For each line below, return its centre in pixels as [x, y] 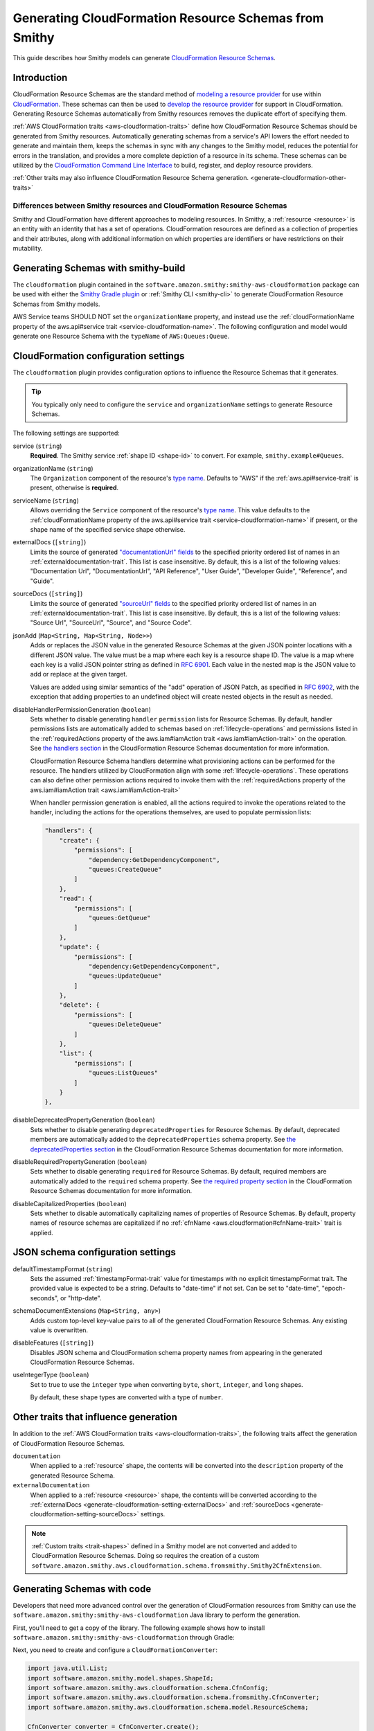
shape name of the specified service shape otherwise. [108, 529]
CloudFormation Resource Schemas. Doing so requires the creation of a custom [145, 1556]
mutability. [28, 249]
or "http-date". [81, 1298]
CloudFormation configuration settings [99, 356]
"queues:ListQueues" [123, 1073]
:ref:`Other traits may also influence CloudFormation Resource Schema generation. [131, 178]
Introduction [40, 78]
